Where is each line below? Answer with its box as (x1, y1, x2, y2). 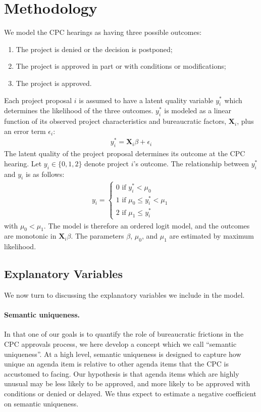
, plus (237, 116, 254, 126)
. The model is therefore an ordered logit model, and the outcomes (43, 220, 250, 231)
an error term (4, 125, 46, 136)
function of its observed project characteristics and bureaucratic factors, (4, 116, 227, 126)
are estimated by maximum (169, 231, 254, 241)
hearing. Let (4, 158, 42, 168)
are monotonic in (4, 231, 57, 241)
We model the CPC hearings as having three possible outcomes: (4, 27, 202, 37)
